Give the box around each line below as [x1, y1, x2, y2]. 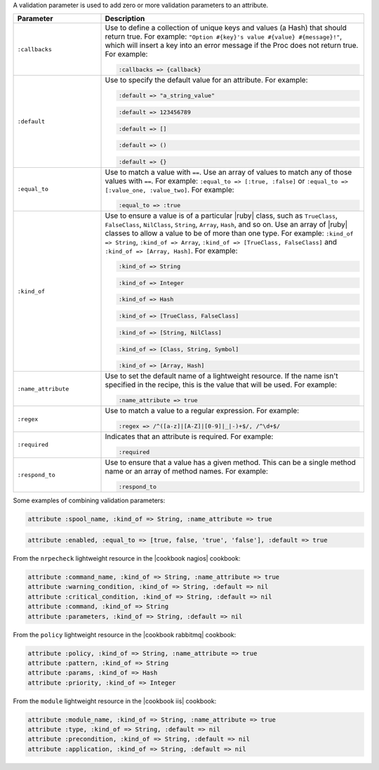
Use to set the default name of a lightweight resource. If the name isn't [105, 371, 338, 381]
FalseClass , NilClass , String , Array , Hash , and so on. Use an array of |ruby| [105, 219, 348, 229]
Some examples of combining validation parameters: [13, 496, 166, 505]
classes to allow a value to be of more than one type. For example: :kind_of [105, 228, 354, 238]
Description [105, 14, 145, 24]
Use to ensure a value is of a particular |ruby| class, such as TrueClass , [105, 211, 338, 221]
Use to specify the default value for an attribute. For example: [105, 75, 308, 85]
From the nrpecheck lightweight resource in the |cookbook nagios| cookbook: [13, 554, 241, 562]
